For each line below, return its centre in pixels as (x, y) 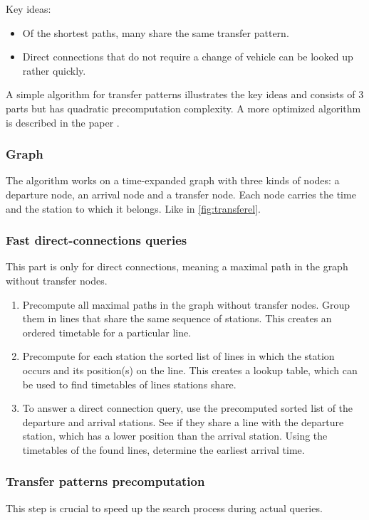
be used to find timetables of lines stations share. (129, 384)
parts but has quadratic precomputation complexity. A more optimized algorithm (183, 108)
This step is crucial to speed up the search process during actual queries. (164, 508)
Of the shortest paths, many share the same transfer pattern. (156, 32)
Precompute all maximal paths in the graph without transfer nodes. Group (186, 304)
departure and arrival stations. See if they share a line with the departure (183, 421)
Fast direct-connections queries (97, 240)
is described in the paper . (63, 122)
